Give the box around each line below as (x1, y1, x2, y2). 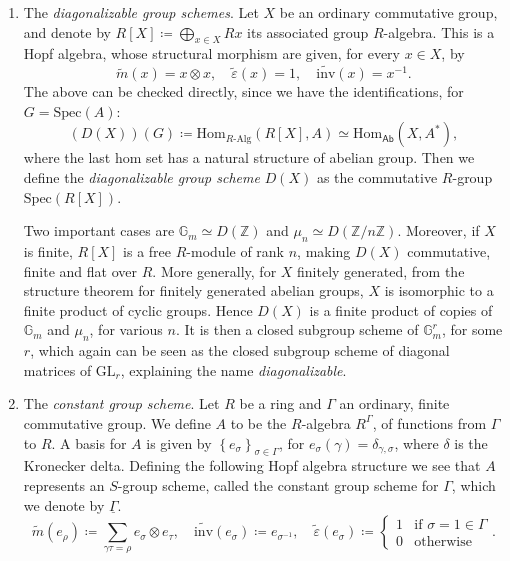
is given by (146, 432, 212, 453)
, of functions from (372, 412, 487, 433)
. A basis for (51, 432, 127, 453)
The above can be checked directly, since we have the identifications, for (23, 81, 464, 102)
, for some (441, 319, 503, 340)
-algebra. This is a (383, 21, 495, 42)
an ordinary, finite (339, 393, 450, 414)
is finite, (23, 240, 73, 261)
